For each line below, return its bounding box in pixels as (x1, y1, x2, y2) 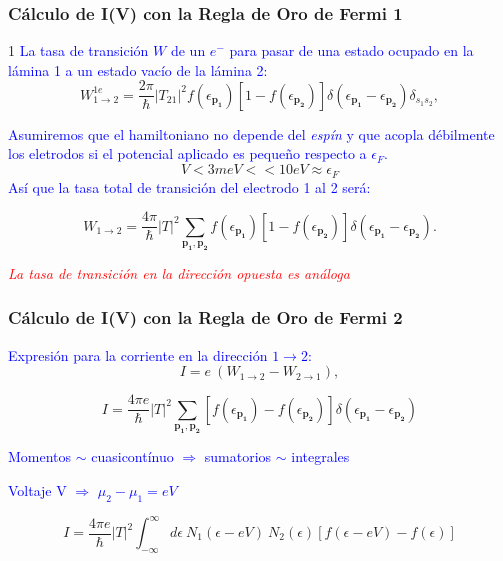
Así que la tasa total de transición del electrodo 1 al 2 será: (8, 176, 371, 197)
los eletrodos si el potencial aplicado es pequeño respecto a (8, 143, 367, 164)
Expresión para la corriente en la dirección (8, 344, 268, 365)
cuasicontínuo (91, 446, 174, 467)
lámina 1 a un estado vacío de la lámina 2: (8, 59, 268, 80)
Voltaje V (8, 479, 67, 500)
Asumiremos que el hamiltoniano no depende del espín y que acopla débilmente (8, 123, 495, 144)
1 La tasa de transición (8, 40, 149, 61)
